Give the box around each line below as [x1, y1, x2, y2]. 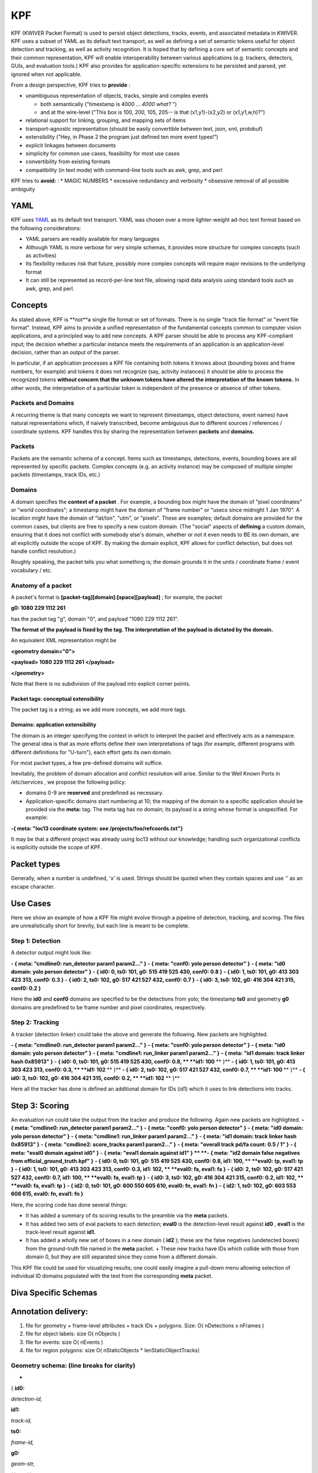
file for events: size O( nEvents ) [25, 1338, 103, 1346]
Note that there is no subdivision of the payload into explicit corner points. [11, 681, 191, 688]
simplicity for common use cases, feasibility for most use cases [25, 150, 180, 157]
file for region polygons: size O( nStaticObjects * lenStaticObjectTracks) [25, 1347, 200, 1354]
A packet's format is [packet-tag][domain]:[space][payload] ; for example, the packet [11, 593, 223, 600]
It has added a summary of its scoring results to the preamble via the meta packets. [25, 1212, 229, 1219]
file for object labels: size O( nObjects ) [25, 1330, 121, 1337]
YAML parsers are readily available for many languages [25, 236, 160, 243]
